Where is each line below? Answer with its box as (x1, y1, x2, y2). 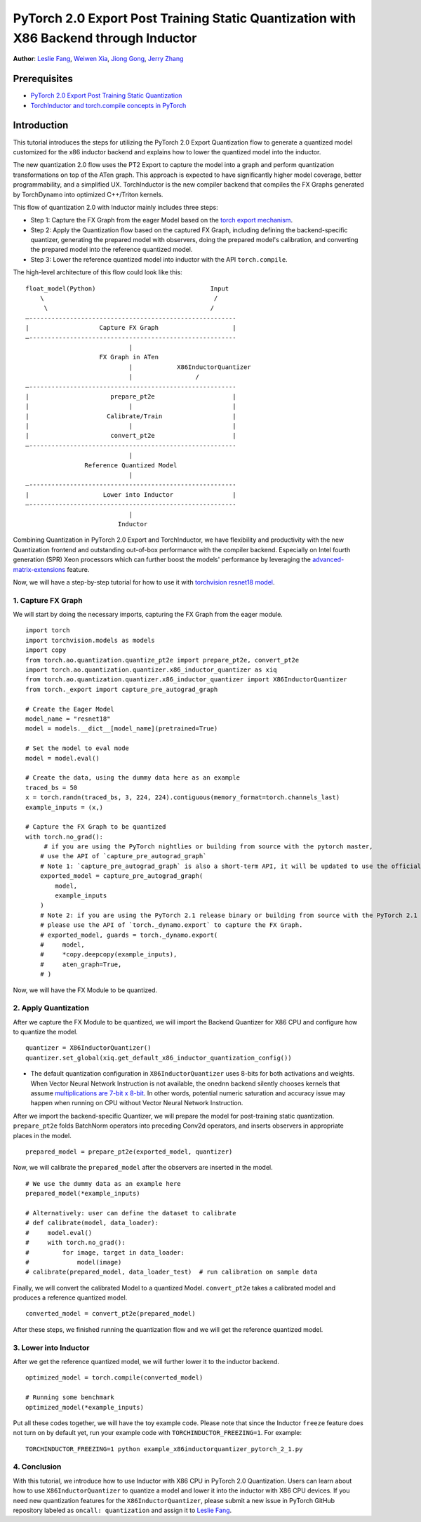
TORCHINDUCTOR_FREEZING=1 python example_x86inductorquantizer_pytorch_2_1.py (25, 1445, 303, 1453)
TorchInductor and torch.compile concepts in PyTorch (30, 101, 187, 109)
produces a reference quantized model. (13, 1293, 128, 1302)
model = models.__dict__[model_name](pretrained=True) (25, 725, 218, 733)
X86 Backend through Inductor (13, 30, 197, 46)
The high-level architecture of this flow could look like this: (13, 268, 182, 276)
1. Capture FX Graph (13, 595, 83, 605)
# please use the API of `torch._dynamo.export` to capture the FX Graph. (39, 921, 303, 929)
